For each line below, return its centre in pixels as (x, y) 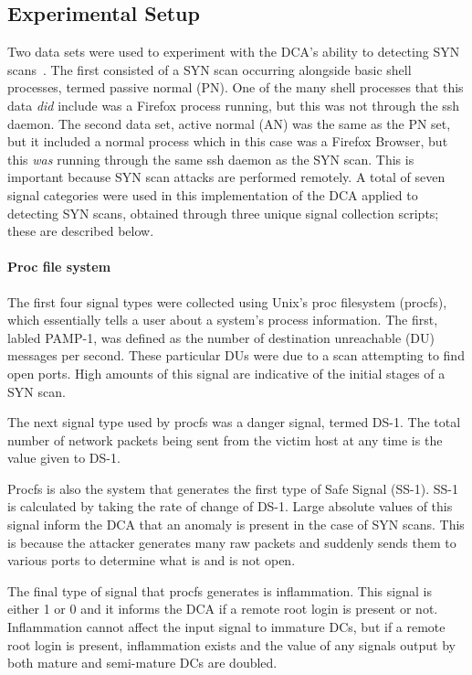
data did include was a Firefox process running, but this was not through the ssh (234, 105)
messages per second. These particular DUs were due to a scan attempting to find (236, 355)
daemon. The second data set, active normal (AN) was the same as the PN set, (229, 123)
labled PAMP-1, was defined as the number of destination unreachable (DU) (221, 337)
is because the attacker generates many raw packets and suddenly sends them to (232, 542)
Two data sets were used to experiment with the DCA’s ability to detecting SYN (234, 52)
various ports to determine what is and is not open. (152, 560)
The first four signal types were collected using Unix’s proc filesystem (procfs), (227, 301)
